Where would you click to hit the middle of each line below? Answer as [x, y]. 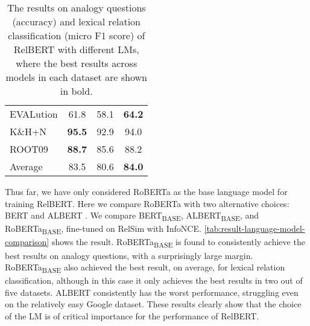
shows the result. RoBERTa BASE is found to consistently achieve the [178, 243]
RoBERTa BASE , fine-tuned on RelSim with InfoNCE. [103, 229]
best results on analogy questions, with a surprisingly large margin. [129, 255]
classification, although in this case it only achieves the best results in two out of [154, 280]
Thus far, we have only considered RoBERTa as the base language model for [146, 191]
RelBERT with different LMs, [76, 49]
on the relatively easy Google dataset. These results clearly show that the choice [153, 304]
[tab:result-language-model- [255, 229]
